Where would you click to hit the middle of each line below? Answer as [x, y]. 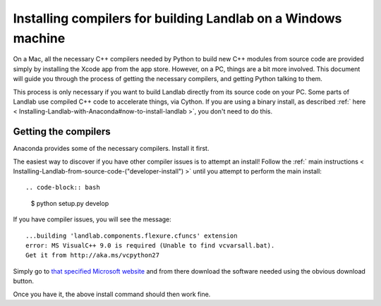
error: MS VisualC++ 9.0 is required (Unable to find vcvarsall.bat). [150, 245]
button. [24, 281]
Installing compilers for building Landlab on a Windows [177, 18]
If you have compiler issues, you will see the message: [92, 219]
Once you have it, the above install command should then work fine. [112, 294]
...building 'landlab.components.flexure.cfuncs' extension [132, 235]
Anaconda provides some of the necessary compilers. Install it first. [111, 149]
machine [39, 38]
